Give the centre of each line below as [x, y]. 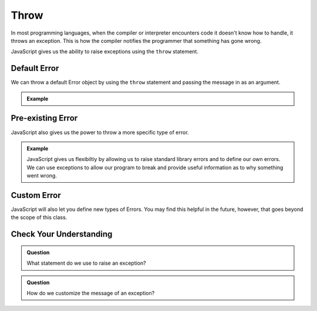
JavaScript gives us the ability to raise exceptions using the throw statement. [105, 52]
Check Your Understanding [62, 234]
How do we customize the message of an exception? [91, 293]
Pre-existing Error [44, 118]
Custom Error [36, 195]
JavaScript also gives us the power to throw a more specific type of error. [100, 132]
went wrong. [42, 176]
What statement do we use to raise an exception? [86, 263]
